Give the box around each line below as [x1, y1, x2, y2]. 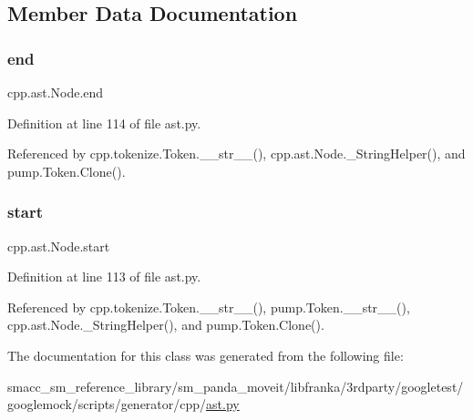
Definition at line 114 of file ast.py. [7, 113, 201, 132]
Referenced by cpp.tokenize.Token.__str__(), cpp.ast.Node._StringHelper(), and [7, 144, 466, 163]
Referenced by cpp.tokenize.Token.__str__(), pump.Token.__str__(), [7, 297, 410, 316]
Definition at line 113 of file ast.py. [7, 267, 201, 286]
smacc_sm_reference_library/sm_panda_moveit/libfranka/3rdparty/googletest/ [7, 376, 464, 395]
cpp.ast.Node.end [7, 83, 104, 101]
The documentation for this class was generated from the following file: [7, 345, 404, 364]
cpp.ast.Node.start [7, 236, 110, 255]
